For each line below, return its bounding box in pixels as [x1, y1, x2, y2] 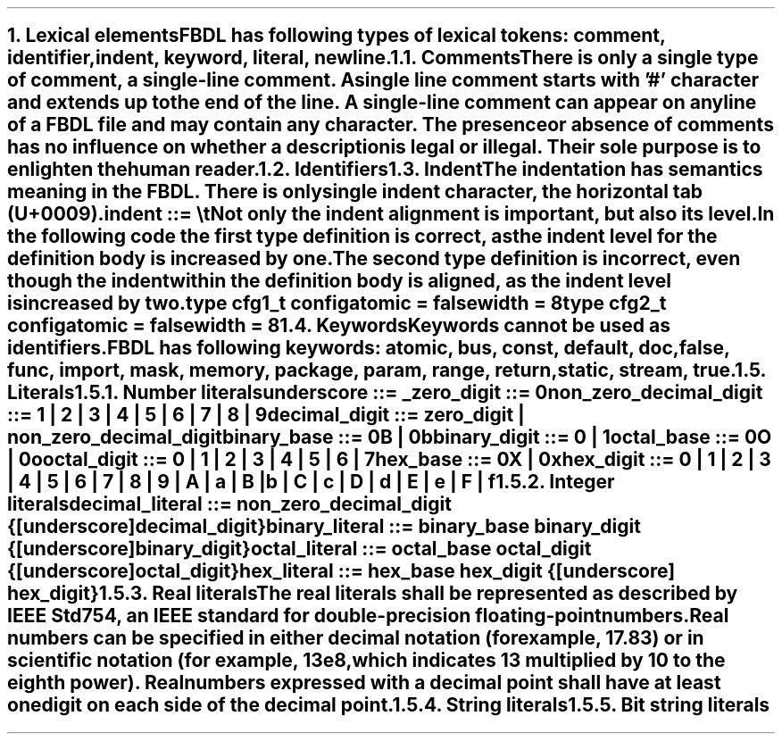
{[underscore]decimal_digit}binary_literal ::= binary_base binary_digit [7, 515, 641, 538]
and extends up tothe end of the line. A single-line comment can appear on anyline [7, 91, 757, 114]
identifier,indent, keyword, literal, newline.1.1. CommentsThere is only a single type [7, 46, 759, 70]
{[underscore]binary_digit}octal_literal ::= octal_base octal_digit [7, 537, 592, 561]
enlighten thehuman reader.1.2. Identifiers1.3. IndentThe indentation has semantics [7, 158, 763, 181]
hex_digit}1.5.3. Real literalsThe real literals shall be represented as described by [7, 582, 738, 605]
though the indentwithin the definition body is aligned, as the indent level [7, 270, 671, 293]
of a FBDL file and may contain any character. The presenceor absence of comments [7, 113, 774, 137]
